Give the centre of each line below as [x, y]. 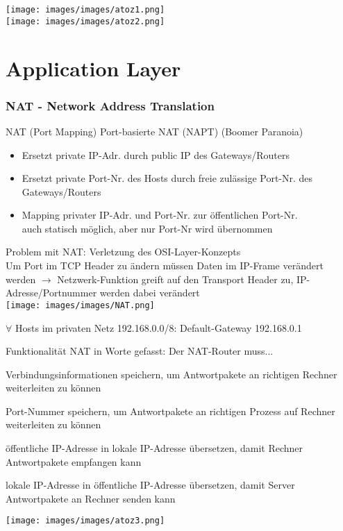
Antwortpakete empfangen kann [74, 461]
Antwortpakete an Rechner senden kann [91, 498]
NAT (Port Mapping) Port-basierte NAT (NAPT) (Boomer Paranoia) [154, 131]
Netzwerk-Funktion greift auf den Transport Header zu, [175, 279]
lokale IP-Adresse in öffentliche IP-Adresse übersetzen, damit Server [150, 485]
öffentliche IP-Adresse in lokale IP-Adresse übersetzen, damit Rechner [154, 448]
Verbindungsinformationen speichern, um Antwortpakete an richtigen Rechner [171, 374]
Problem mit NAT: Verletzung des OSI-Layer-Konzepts [123, 252]
